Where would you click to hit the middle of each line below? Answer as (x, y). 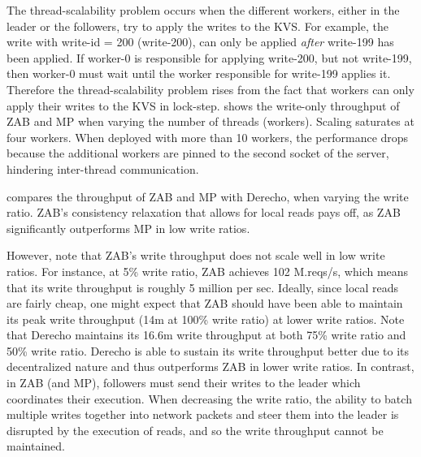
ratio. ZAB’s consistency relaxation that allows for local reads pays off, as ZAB (204, 212)
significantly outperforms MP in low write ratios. (128, 228)
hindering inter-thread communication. (103, 168)
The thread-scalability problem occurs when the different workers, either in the (203, 10)
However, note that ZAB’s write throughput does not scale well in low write (196, 255)
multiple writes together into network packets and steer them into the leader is (203, 414)
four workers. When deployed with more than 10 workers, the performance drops (208, 137)
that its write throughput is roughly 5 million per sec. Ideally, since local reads (203, 287)
